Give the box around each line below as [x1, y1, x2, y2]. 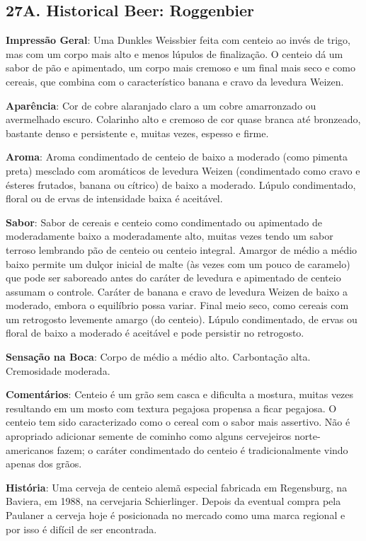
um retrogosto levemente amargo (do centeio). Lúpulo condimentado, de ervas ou [6, 311, 358, 326]
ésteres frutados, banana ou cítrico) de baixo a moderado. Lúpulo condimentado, [6, 177, 356, 192]
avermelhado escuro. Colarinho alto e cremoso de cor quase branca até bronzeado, [6, 112, 361, 127]
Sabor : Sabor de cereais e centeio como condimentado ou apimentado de [6, 214, 322, 229]
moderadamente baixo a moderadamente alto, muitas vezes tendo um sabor [6, 228, 333, 243]
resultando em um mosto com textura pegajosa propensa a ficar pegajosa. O [6, 400, 337, 415]
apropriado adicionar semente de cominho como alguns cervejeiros [6, 429, 292, 443]
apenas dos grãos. [6, 456, 82, 471]
